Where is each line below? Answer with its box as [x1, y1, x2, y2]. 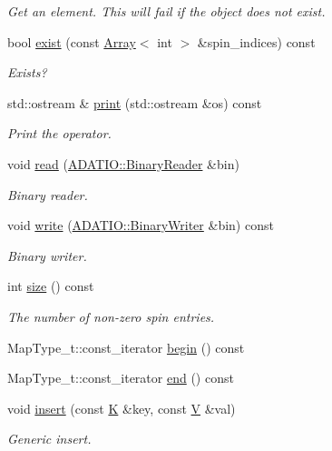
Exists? [7, 63, 47, 82]
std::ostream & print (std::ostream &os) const [7, 93, 262, 112]
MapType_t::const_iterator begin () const [7, 337, 245, 356]
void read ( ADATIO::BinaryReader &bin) [7, 154, 239, 173]
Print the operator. [7, 124, 112, 143]
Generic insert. [7, 429, 92, 448]
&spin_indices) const [197, 32, 316, 51]
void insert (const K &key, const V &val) [7, 398, 236, 417]
